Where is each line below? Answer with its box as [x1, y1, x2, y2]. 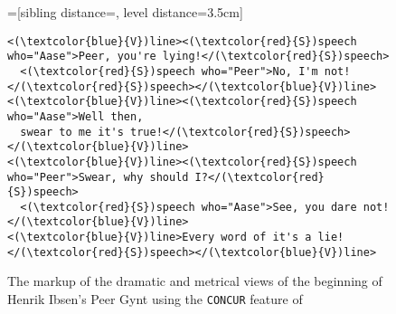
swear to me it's [20, 125, 124, 138]
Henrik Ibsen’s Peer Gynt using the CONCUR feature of [7, 290, 303, 309]
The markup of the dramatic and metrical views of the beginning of [7, 271, 382, 290]
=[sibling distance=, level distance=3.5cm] [7, 3, 243, 21]
